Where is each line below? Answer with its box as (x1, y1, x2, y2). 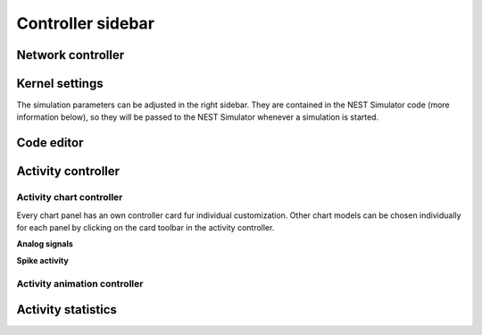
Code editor (16, 135, 84, 151)
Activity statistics (16, 302, 118, 317)
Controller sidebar (16, 13, 155, 33)
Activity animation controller (16, 277, 144, 289)
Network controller (16, 47, 125, 63)
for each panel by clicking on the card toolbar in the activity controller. (16, 222, 275, 233)
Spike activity (16, 255, 69, 265)
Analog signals (16, 239, 73, 249)
